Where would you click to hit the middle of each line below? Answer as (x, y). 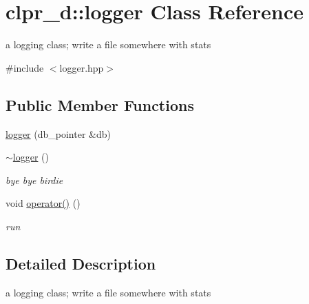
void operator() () (43, 203)
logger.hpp (82, 67)
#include (25, 67)
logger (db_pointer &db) (58, 133)
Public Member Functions (100, 104)
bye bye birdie (34, 180)
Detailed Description (81, 263)
